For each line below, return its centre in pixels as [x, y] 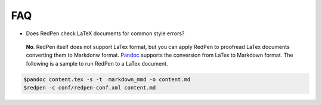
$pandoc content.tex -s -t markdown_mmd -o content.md [107, 79]
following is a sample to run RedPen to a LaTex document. [97, 63]
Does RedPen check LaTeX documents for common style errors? [105, 33]
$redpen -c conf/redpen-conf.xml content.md [90, 88]
